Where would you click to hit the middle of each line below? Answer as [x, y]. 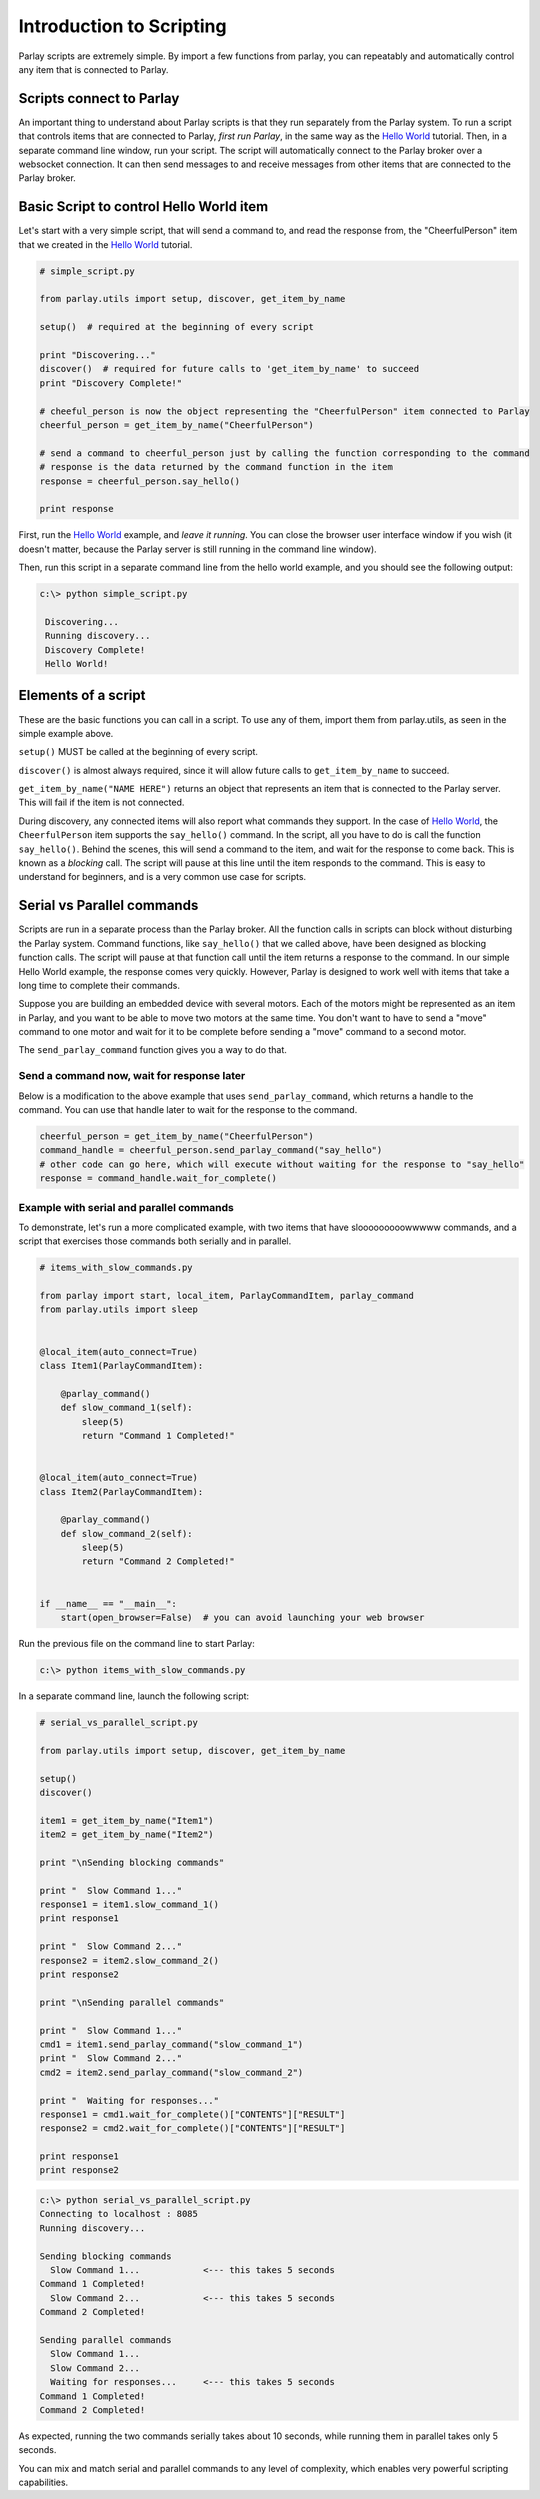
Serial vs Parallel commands [108, 905]
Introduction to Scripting [122, 26]
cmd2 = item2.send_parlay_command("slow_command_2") [171, 2072]
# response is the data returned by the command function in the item [216, 467]
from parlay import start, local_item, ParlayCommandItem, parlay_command [227, 1296]
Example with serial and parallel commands [126, 1207]
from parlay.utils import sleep [119, 1309]
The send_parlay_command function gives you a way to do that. [152, 1050]
